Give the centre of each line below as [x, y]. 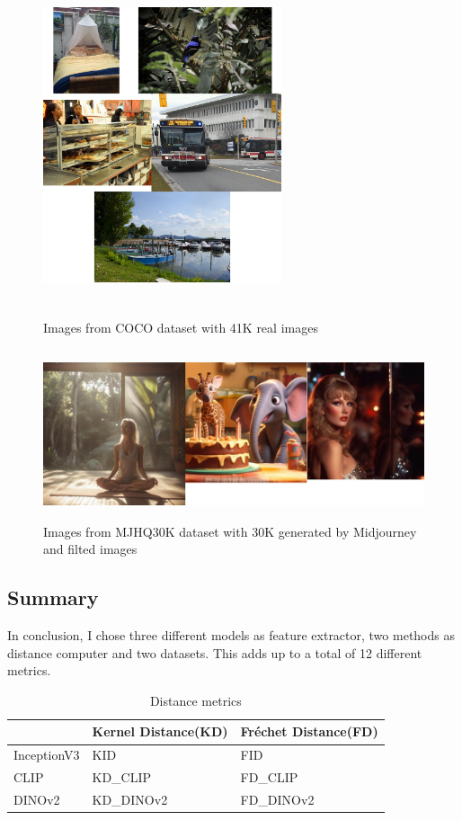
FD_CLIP [269, 777]
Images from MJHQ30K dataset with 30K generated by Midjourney [230, 531]
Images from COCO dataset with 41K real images [181, 327]
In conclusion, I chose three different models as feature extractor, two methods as [231, 635]
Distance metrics [195, 700]
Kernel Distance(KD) [160, 731]
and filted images [90, 549]
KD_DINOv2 [130, 799]
